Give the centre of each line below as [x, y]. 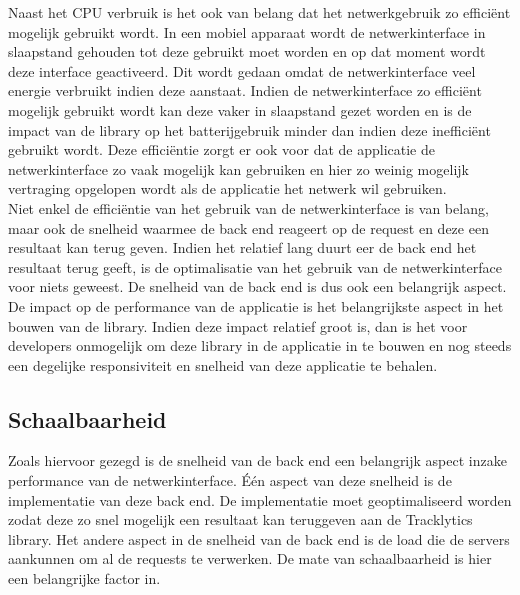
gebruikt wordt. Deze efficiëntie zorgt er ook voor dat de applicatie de [221, 149]
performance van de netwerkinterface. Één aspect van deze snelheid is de [230, 480]
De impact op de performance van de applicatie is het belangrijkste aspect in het [256, 305]
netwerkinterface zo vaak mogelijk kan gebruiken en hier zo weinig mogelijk [238, 168]
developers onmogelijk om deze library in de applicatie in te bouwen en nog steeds [260, 345]
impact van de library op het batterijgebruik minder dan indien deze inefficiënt [249, 129]
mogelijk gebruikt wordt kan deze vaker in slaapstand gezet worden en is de [240, 109]
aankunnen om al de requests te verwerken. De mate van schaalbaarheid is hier [250, 558]
